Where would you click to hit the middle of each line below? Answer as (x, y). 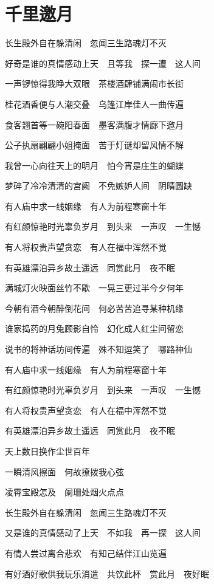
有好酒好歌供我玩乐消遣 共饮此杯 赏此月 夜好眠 (107, 573)
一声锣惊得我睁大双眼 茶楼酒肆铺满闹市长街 (94, 84)
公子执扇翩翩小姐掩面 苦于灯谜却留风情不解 (94, 145)
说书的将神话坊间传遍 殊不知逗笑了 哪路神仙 (98, 349)
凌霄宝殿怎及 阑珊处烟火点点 (64, 492)
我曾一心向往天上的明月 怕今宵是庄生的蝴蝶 (94, 165)
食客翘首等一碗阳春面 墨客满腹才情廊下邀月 (94, 124)
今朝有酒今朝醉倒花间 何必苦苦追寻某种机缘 (94, 308)
